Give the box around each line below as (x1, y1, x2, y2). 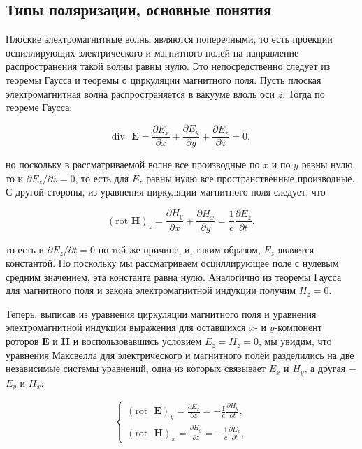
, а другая (304, 361, 346, 376)
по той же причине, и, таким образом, (98, 242, 261, 256)
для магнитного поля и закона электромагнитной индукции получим (6, 283, 296, 297)
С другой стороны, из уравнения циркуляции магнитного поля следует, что (6, 184, 326, 199)
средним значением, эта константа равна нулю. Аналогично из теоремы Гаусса (6, 269, 342, 284)
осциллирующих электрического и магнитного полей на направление (6, 45, 299, 59)
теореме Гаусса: (6, 100, 73, 115)
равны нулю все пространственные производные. (146, 170, 355, 185)
